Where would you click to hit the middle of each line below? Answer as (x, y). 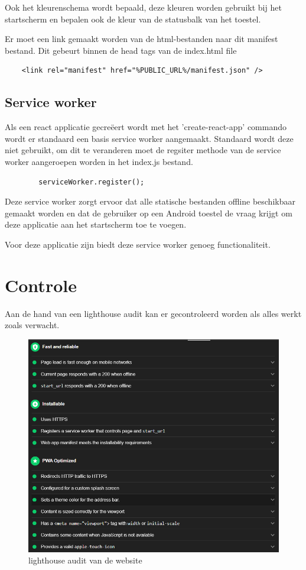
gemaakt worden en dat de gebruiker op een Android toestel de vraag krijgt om (149, 213)
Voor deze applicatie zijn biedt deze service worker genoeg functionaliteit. (138, 244)
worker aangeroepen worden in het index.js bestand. (99, 161)
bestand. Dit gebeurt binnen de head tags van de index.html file (121, 50)
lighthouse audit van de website (85, 560)
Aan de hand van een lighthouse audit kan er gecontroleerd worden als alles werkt (153, 313)
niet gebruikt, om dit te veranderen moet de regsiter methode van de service (143, 150)
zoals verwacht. (32, 325)
